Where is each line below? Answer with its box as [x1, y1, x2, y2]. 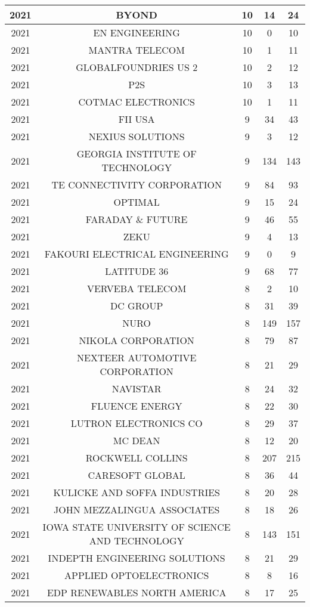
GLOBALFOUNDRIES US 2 [76, 60, 198, 74]
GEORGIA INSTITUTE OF [76, 147, 197, 160]
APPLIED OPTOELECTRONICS [64, 568, 209, 582]
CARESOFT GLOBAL [88, 468, 185, 482]
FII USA [118, 112, 155, 126]
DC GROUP [110, 299, 163, 312]
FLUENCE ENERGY [91, 399, 182, 413]
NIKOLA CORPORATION [79, 333, 194, 347]
